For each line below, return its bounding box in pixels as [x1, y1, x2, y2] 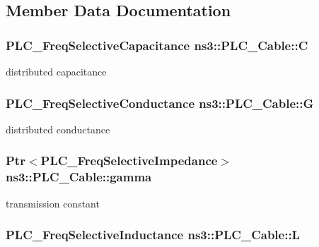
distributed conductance [6, 121, 110, 136]
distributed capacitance [6, 64, 107, 78]
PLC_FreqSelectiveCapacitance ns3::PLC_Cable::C [6, 36, 308, 54]
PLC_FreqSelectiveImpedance [40, 152, 218, 169]
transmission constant [6, 195, 100, 210]
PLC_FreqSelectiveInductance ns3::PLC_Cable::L [6, 226, 300, 243]
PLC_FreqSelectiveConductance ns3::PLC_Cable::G [6, 94, 314, 112]
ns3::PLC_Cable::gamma [6, 168, 152, 186]
